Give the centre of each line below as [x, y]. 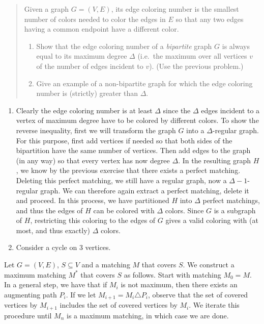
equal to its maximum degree [82, 56]
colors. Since [184, 210]
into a [195, 130]
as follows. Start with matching [172, 274]
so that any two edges [210, 19]
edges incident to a [230, 110]
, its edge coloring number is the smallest [175, 9]
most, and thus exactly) [53, 230]
